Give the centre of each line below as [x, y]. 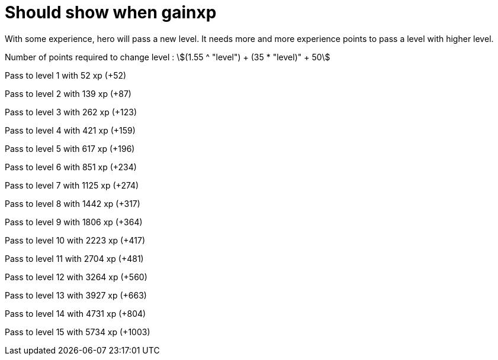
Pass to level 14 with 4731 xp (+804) [75, 313]
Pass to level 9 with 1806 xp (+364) [74, 222]
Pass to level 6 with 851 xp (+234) [71, 167]
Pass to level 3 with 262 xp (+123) [71, 112]
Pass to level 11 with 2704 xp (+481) [74, 258]
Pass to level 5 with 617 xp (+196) [70, 148]
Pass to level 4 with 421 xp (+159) [70, 130]
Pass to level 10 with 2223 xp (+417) [75, 240]
